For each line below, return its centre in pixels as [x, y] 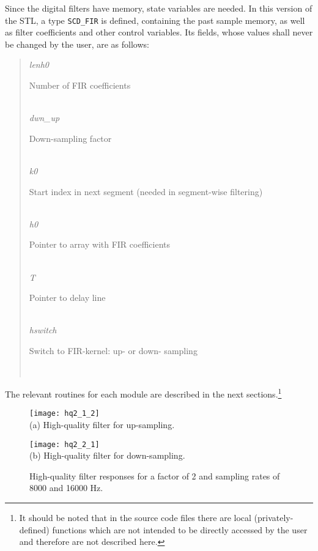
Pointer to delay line [67, 298]
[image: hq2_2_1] [65, 444]
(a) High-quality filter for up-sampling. [102, 425]
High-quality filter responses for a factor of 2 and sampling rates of [155, 475]
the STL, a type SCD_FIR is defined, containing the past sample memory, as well [155, 20]
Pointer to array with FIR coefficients [99, 244]
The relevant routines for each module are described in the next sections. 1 [143, 393]
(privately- [274, 518]
